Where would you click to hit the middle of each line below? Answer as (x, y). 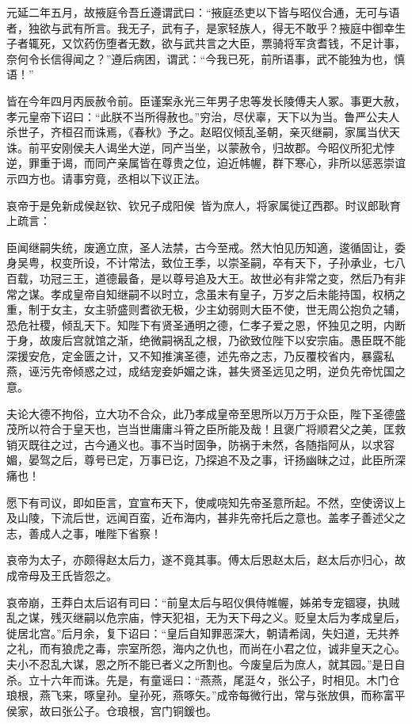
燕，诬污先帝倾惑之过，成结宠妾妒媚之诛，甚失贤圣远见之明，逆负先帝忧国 (200, 371)
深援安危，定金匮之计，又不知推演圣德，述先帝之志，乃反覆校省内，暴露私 (200, 355)
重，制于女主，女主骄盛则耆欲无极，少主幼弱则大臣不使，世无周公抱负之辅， (206, 309)
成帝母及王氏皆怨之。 (62, 575)
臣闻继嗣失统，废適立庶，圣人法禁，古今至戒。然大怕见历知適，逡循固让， (200, 247)
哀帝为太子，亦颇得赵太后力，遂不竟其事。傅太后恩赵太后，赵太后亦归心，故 (206, 560)
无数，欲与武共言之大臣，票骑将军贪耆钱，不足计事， (267, 43)
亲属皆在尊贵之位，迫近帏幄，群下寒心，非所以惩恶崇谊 (261, 163)
